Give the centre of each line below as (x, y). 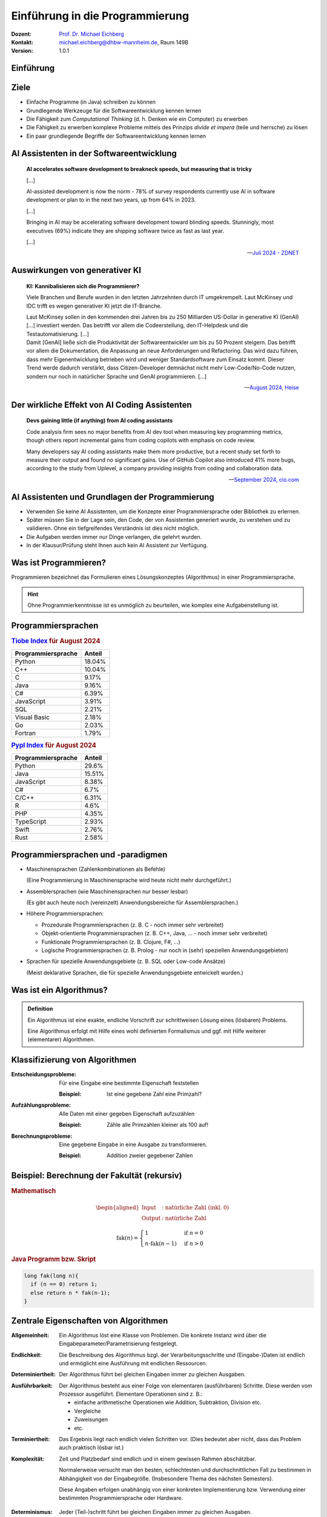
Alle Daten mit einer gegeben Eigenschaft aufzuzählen (127, 1113)
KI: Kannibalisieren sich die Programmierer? (83, 286)
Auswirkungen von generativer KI (76, 270)
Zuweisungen (91, 1419)
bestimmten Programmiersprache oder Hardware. (121, 1498)
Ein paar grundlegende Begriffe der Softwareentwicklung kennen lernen (116, 136)
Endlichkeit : (27, 1355)
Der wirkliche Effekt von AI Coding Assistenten (101, 404)
